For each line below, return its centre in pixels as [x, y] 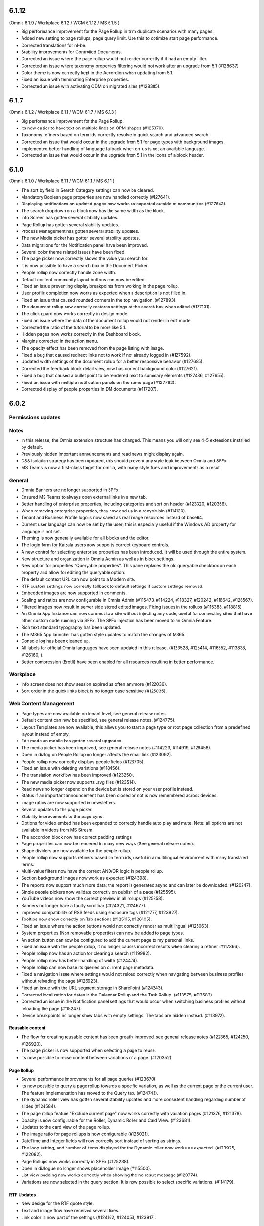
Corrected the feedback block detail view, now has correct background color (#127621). [110, 368]
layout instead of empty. [46, 734]
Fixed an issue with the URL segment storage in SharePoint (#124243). [92, 988]
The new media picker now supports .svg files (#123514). [79, 782]
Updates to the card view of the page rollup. [66, 1127]
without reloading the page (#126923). [60, 981]
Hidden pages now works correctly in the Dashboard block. [81, 334]
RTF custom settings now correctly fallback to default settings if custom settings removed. [112, 586]
